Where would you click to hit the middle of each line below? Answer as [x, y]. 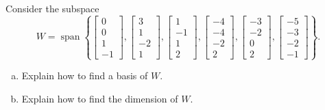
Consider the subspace [52, 8]
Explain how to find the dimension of [100, 98]
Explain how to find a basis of [85, 75]
